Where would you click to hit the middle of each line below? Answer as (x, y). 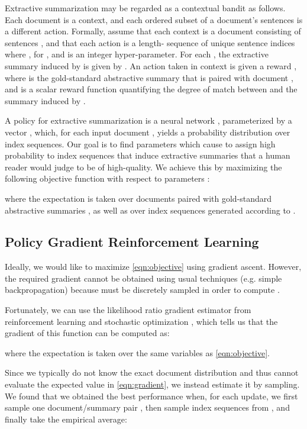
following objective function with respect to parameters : (107, 178)
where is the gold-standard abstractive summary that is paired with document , (149, 77)
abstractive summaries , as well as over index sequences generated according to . (150, 210)
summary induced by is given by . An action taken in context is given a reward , (151, 65)
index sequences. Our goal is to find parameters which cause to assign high (140, 143)
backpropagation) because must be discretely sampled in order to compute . (142, 290)
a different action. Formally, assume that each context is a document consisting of (153, 31)
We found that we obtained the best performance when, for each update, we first (151, 396)
